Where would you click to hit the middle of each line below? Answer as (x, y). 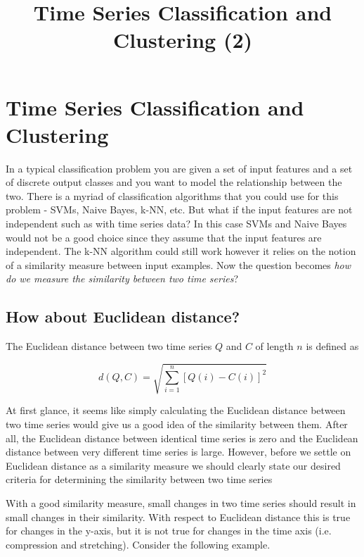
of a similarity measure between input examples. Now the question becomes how (178, 264)
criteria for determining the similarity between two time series (139, 479)
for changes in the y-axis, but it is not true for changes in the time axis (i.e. (169, 531)
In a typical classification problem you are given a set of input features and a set (179, 168)
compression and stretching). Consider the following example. (138, 544)
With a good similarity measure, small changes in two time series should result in (181, 502)
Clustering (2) (183, 40)
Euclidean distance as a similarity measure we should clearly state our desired (173, 465)
